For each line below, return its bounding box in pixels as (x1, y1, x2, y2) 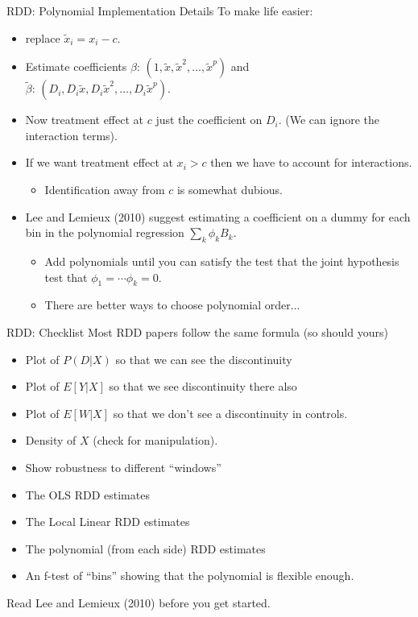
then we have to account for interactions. (210, 154, 412, 171)
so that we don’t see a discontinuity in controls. (113, 404, 348, 421)
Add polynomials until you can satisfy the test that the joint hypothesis (44, 252, 399, 269)
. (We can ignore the (278, 111, 379, 128)
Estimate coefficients (25, 58, 127, 75)
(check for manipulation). (93, 432, 218, 449)
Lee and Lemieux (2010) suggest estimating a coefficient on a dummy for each (25, 208, 411, 225)
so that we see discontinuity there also (109, 378, 297, 395)
